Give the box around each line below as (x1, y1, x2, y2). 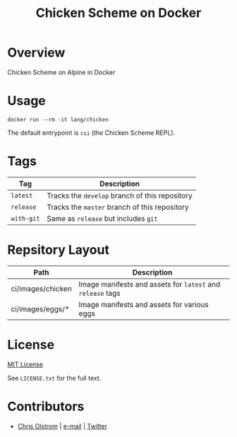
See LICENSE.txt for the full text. (7, 373, 102, 382)
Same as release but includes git (47, 213, 158, 223)
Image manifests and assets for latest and (78, 279, 221, 289)
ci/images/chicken (11, 284, 72, 294)
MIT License (7, 360, 44, 369)
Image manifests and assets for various (78, 299, 209, 309)
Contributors (7, 398, 85, 414)
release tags (78, 288, 121, 298)
